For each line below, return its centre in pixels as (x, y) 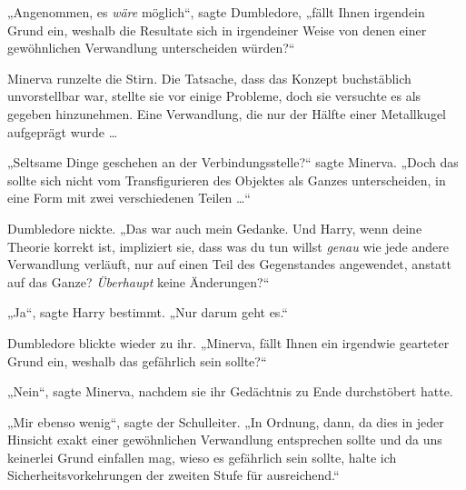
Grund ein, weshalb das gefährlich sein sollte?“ (137, 360)
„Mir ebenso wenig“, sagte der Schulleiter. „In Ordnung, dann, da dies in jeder (226, 421)
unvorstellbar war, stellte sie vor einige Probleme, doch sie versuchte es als (214, 96)
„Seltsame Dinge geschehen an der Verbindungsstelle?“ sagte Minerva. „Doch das (233, 162)
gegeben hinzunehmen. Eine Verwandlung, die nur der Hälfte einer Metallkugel (227, 113)
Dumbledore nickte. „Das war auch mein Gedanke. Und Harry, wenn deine (215, 228)
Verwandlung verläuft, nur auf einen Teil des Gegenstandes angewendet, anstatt (229, 264)
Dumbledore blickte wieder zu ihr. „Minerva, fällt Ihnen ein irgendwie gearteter (228, 342)
